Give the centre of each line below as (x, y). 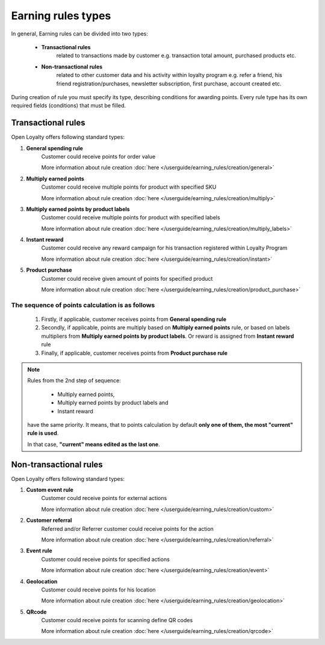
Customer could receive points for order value (98, 156)
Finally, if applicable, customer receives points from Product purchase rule (135, 353)
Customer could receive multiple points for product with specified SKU (129, 187)
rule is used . (43, 433)
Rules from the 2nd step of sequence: (74, 381)
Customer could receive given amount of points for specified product (127, 278)
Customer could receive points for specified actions (105, 559)
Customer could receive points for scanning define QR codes (117, 620)
